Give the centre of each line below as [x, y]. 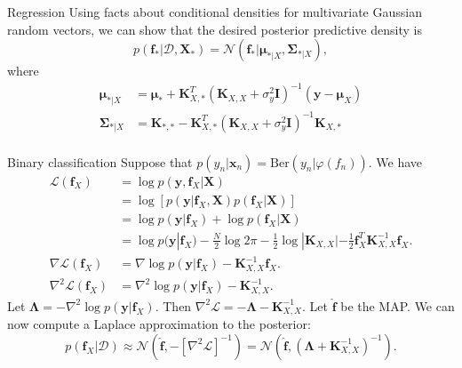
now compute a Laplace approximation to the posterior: [159, 324]
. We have [395, 161]
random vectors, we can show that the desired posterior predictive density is [215, 29]
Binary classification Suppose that [100, 161]
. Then [173, 305]
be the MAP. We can [398, 305]
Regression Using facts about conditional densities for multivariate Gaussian [215, 12]
